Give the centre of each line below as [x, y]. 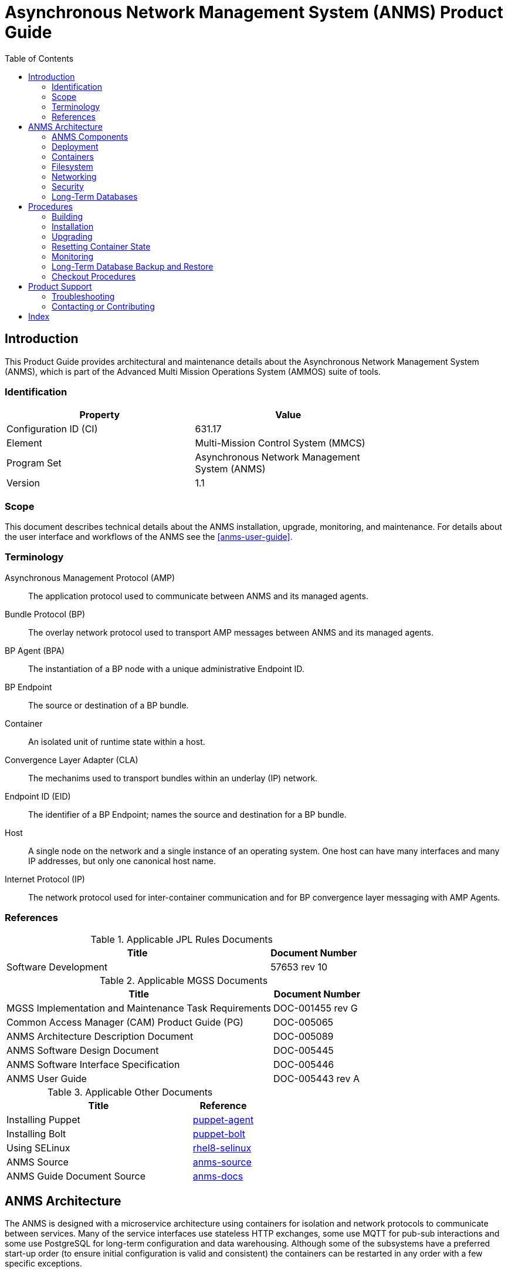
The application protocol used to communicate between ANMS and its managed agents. [198, 596]
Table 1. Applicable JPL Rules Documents [182, 939]
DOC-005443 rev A [316, 1078]
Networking [74, 176]
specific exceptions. [43, 1264]
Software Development [57, 967]
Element [24, 443]
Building [67, 216]
